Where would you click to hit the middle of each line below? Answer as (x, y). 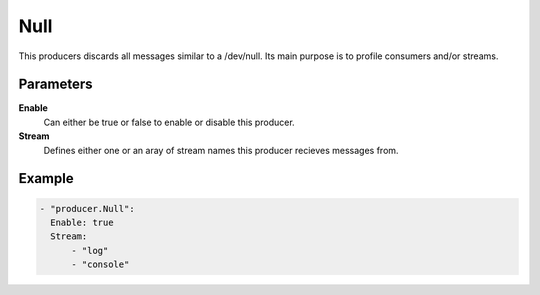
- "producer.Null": (87, 208)
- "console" (100, 264)
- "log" (90, 250)
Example (46, 178)
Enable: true (82, 223)
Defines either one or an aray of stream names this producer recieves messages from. (221, 150)
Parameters (55, 84)
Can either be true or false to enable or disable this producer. (169, 122)
